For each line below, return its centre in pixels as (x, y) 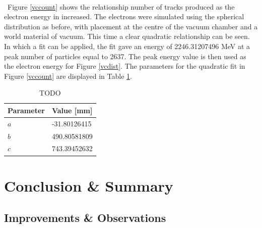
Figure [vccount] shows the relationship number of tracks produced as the (121, 6)
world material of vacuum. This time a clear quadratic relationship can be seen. (127, 36)
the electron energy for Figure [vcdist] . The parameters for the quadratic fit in (125, 66)
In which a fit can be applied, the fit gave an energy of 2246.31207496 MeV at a (127, 46)
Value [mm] (72, 110)
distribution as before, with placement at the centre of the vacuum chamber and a (131, 26)
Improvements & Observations (85, 218)
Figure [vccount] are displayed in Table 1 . (68, 76)
